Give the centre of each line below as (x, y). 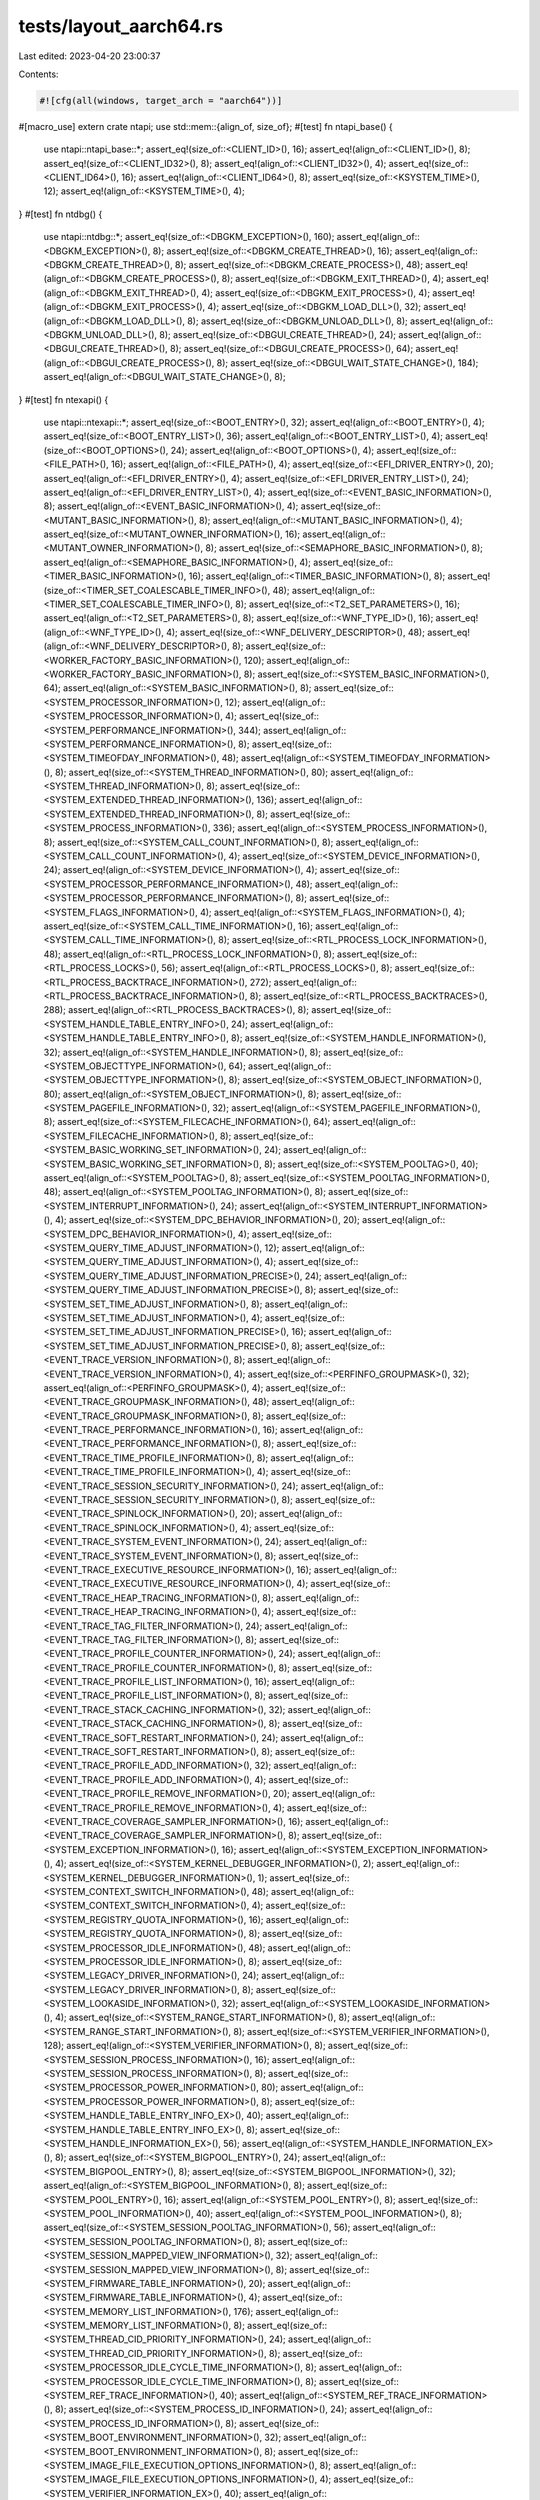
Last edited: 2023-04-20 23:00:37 (89, 56)
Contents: (38, 74)
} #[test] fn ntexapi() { (63, 399)
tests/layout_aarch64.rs (121, 26)
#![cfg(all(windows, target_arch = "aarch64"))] (161, 100)
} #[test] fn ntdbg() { (60, 214)
